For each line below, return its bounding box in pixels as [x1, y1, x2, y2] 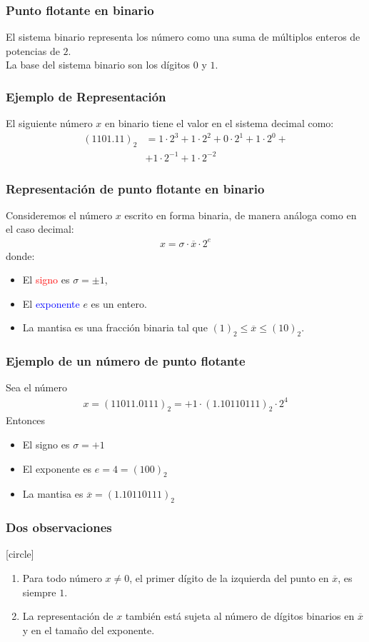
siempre [22, 584, 56, 599]
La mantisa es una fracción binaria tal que [22, 320, 208, 335]
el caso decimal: [6, 221, 74, 236]
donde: [6, 248, 35, 263]
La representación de [22, 608, 113, 623]
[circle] [6, 546, 34, 561]
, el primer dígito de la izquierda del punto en [129, 570, 329, 585]
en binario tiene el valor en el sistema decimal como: [104, 116, 334, 131]
